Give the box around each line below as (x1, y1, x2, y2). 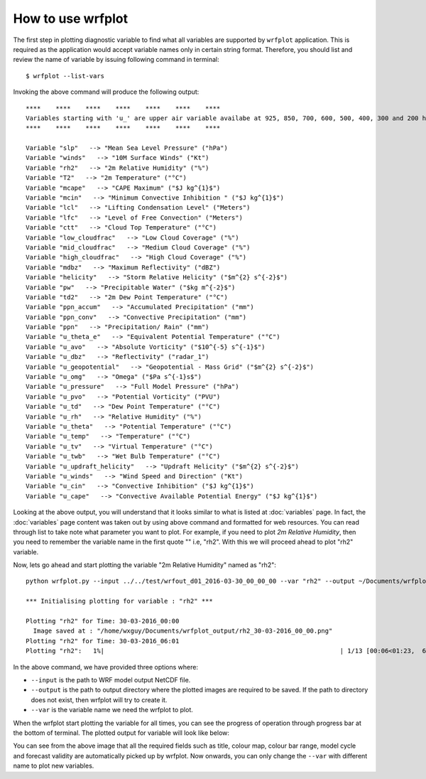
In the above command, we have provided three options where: (13, 662, 199, 671)
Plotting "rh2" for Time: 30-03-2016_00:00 (26, 617, 180, 625)
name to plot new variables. (13, 761, 94, 770)
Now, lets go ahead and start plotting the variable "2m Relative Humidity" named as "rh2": (13, 561, 276, 569)
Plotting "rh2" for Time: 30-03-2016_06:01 (26, 637, 180, 645)
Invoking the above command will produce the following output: (13, 87, 200, 96)
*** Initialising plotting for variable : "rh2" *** (26, 597, 213, 606)
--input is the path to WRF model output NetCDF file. (31, 675, 191, 684)
